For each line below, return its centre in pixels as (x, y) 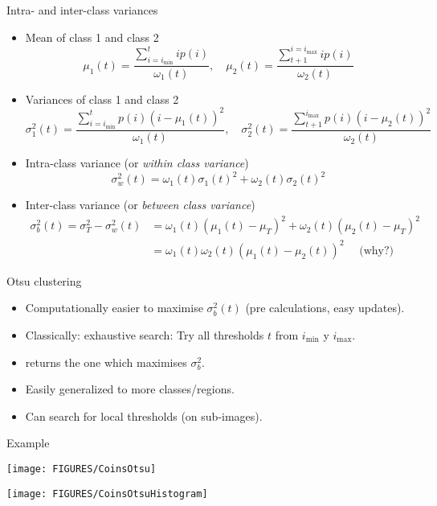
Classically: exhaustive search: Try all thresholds (145, 335)
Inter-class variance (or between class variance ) (140, 205)
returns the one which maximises (106, 362)
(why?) (377, 251)
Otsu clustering (44, 280)
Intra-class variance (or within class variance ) (137, 163)
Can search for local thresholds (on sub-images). (144, 415)
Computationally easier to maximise (114, 308)
